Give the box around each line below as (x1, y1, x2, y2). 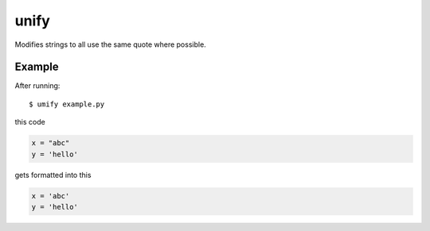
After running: (14, 81, 61, 90)
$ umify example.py (29, 99, 105, 109)
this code (14, 117, 45, 127)
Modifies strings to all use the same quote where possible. (14, 40, 206, 49)
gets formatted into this (14, 170, 92, 179)
